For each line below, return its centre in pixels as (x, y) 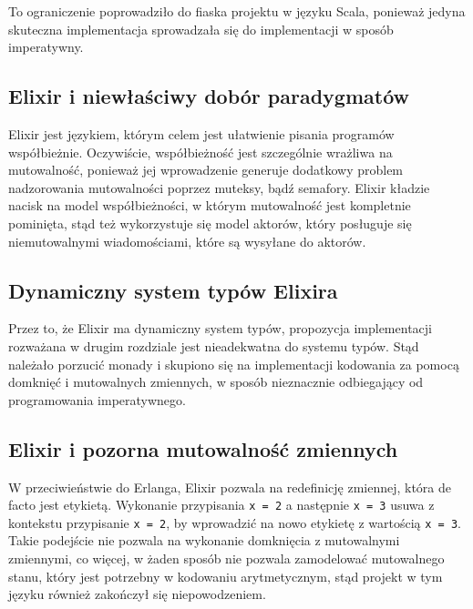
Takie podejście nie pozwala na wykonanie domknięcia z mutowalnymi (204, 540)
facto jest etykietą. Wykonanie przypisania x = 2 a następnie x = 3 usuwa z (221, 505)
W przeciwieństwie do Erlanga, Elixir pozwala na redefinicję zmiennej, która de (230, 487)
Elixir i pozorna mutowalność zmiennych (203, 448)
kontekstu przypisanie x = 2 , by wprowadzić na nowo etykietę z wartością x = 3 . (235, 522)
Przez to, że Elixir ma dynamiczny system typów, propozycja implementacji (220, 328)
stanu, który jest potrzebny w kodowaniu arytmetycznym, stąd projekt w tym (226, 576)
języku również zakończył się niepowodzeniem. (137, 594)
